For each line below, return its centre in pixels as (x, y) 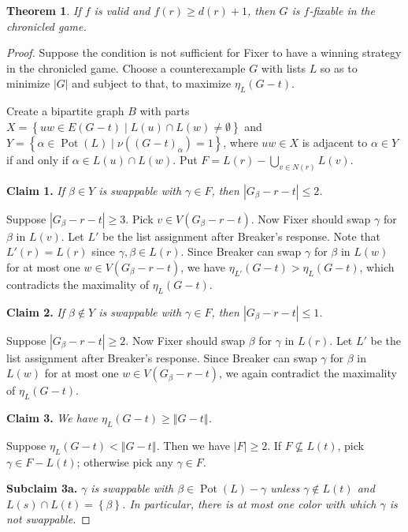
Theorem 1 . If (44, 10)
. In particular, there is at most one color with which (249, 503)
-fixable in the (342, 10)
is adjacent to (335, 142)
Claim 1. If (36, 190)
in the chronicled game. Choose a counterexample (126, 67)
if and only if (37, 159)
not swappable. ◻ (48, 519)
